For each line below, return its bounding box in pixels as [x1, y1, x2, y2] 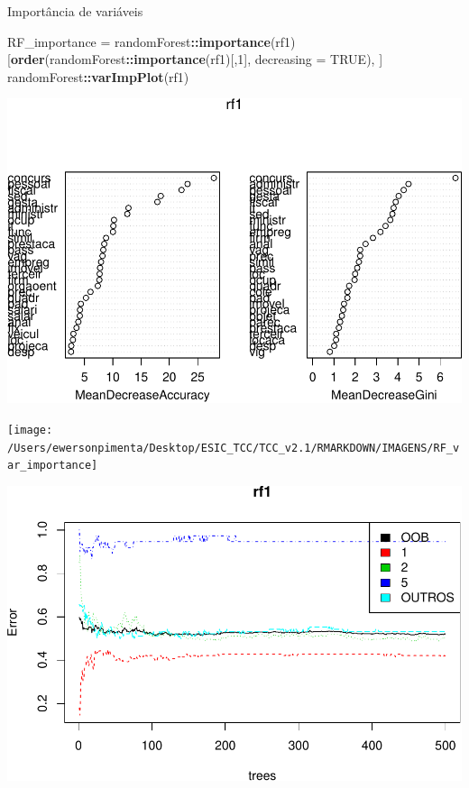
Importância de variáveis [7, 2, 143, 20]
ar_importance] [7, 459, 98, 472]
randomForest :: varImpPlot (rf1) [7, 67, 189, 86]
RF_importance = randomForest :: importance [7, 32, 271, 50]
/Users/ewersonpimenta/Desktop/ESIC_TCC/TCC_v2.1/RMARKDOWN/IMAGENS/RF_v [7, 441, 460, 454]
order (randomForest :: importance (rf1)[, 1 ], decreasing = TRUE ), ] [10, 50, 383, 69]
